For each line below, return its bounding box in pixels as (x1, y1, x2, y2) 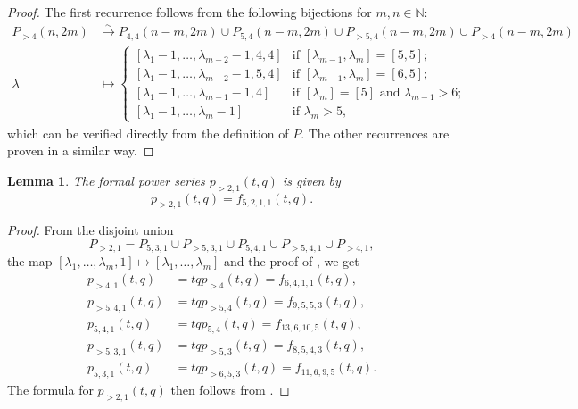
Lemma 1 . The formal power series (7, 171, 205, 189)
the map (7, 252, 53, 271)
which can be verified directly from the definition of (7, 123, 289, 142)
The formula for (7, 380, 94, 399)
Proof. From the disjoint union (7, 221, 174, 239)
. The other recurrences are (301, 123, 450, 142)
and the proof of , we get (224, 252, 359, 271)
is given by (282, 171, 341, 189)
